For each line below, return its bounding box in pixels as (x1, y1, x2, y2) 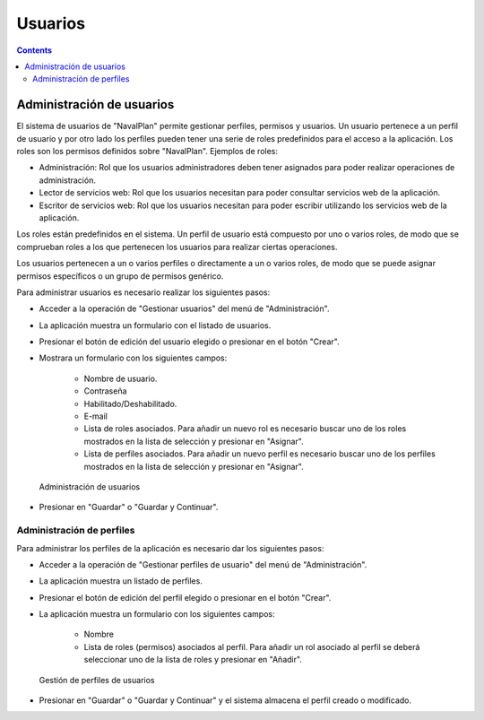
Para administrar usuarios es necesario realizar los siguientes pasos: (16, 287, 271, 298)
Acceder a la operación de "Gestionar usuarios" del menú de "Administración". (39, 303, 330, 314)
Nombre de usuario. (83, 373, 158, 384)
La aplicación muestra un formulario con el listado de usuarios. (39, 319, 272, 331)
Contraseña (83, 386, 127, 396)
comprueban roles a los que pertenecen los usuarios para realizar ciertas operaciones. (16, 241, 338, 252)
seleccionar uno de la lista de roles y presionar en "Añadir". (83, 655, 302, 665)
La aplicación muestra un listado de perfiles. (39, 576, 203, 586)
